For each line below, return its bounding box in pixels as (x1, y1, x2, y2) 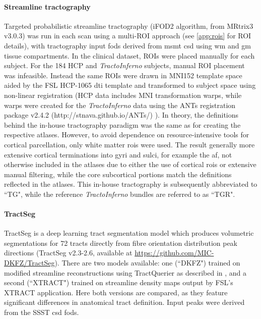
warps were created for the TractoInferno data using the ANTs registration (4, 99, 236, 110)
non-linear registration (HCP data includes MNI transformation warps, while (4, 89, 242, 100)
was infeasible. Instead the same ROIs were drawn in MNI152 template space (4, 70, 242, 80)
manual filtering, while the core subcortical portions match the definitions (4, 169, 232, 179)
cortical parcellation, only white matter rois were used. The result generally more (4, 139, 255, 149)
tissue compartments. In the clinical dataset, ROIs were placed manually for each (4, 50, 255, 61)
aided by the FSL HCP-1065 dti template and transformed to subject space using (4, 80, 256, 90)
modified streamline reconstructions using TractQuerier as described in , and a (4, 267, 247, 278)
